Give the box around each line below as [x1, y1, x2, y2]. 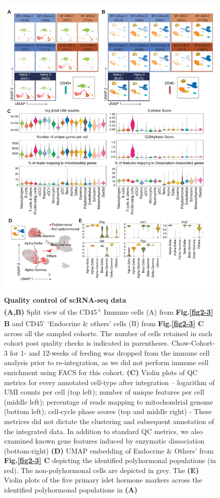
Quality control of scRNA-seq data [4, 295, 126, 305]
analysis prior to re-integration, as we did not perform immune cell [4, 357, 208, 368]
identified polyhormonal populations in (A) [4, 485, 137, 495]
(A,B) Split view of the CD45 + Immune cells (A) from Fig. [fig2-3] [4, 305, 213, 317]
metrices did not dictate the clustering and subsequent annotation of [4, 416, 214, 426]
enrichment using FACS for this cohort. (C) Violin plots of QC [4, 367, 198, 377]
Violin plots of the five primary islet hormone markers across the [4, 475, 202, 485]
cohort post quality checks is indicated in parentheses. [4, 338, 169, 348]
